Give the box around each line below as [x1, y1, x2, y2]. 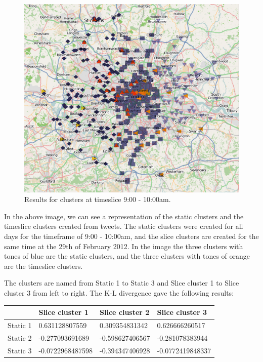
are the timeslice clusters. [4, 260, 83, 271]
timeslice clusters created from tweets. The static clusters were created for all [4, 221, 243, 231]
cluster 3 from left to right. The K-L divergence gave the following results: [4, 287, 234, 298]
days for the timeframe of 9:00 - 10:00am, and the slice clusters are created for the [4, 231, 259, 241]
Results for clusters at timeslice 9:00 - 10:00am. [24, 194, 171, 205]
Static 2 [8, 332, 32, 343]
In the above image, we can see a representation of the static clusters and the [4, 211, 244, 221]
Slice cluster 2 [100, 307, 150, 317]
